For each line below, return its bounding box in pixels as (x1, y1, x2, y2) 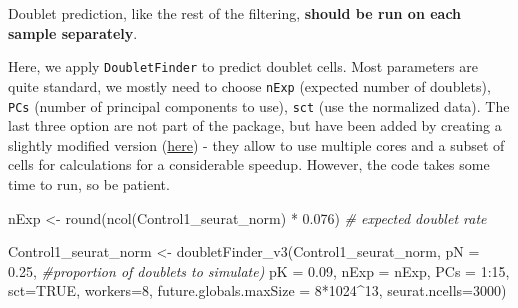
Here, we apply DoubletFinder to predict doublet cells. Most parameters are (8, 56, 478, 77)
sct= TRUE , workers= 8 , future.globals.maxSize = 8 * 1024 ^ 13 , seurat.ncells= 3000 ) (8, 280, 507, 301)
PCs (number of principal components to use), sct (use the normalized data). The (8, 95, 510, 116)
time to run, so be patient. (8, 173, 170, 194)
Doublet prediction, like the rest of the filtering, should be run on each (8, 3, 462, 23)
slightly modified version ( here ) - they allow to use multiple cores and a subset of (8, 134, 505, 155)
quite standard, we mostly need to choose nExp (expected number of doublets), (8, 75, 491, 96)
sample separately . (8, 22, 138, 43)
